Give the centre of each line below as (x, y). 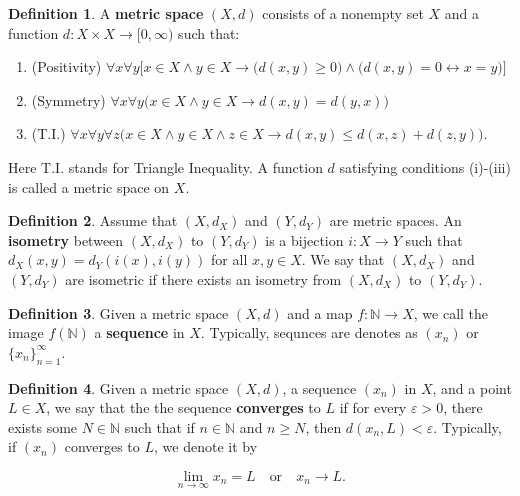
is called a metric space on (89, 186)
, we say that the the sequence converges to (183, 407)
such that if (159, 426)
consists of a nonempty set (343, 13)
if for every (373, 407)
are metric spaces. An (395, 220)
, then (323, 426)
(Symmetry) (68, 99)
